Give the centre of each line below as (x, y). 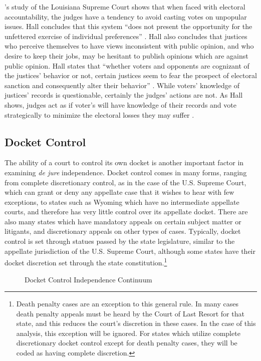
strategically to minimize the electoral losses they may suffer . (99, 114)
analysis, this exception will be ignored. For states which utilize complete (128, 333)
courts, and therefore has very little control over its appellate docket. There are (126, 212)
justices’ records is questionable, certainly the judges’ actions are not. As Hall (124, 95)
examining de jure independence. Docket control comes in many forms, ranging (126, 172)
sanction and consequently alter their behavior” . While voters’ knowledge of (122, 85)
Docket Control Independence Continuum (88, 279)
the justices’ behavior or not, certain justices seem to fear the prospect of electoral (131, 75)
